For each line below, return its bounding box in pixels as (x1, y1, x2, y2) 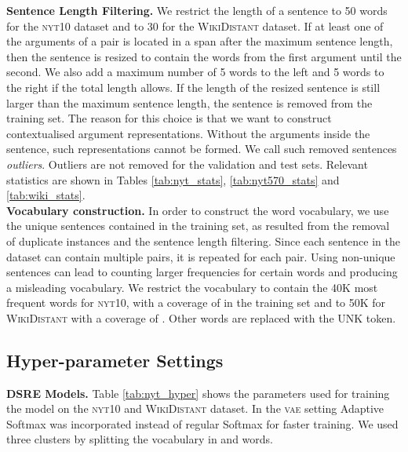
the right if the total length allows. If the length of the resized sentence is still (6, 78, 381, 95)
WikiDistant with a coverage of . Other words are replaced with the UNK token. (6, 309, 396, 326)
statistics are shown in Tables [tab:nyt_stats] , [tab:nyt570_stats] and (6, 171, 340, 188)
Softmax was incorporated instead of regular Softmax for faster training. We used (6, 415, 399, 432)
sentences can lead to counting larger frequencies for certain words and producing (6, 264, 398, 280)
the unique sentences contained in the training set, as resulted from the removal (6, 217, 390, 234)
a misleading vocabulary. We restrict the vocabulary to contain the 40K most (6, 279, 378, 295)
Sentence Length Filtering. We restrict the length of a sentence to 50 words (6, 2, 388, 18)
